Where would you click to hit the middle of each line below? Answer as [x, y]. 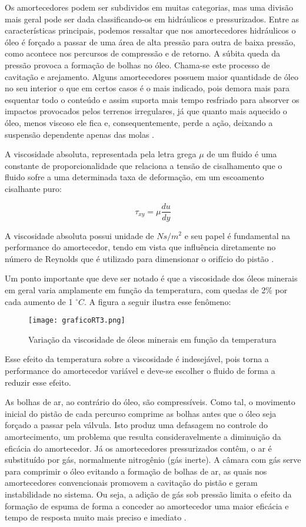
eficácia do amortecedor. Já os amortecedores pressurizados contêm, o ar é [138, 448]
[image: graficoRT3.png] [77, 321]
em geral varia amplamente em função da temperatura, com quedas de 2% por [146, 289]
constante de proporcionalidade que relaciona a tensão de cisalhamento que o [144, 165]
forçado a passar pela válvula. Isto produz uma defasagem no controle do [136, 425]
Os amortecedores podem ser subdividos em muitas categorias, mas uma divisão [149, 7]
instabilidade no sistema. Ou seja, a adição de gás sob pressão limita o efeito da [148, 494]
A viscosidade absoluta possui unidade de [79, 235]
